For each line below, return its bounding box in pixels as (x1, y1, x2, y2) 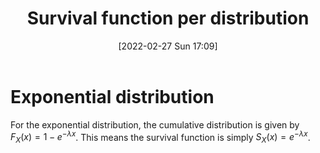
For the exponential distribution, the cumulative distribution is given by (10, 118, 300, 131)
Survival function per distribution (26, 7, 310, 30)
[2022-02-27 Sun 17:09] (118, 40, 218, 52)
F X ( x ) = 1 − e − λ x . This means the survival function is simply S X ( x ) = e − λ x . (10, 129, 311, 146)
